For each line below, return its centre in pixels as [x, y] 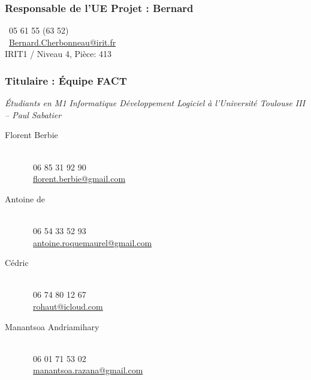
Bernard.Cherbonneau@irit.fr [63, 42]
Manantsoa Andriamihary [52, 326]
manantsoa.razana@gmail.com [88, 370]
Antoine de [25, 198]
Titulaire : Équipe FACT [66, 80]
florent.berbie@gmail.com [79, 179]
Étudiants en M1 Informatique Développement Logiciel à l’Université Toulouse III [155, 103]
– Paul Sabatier [33, 114]
